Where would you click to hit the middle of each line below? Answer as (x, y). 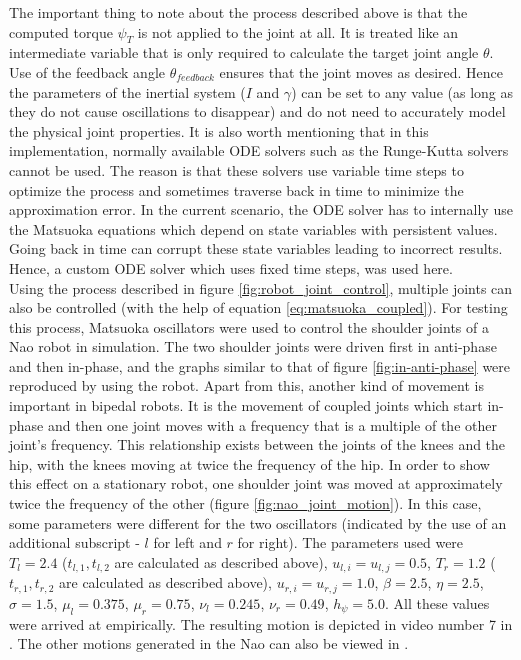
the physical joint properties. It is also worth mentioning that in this (219, 130)
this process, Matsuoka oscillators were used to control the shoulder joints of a (249, 326)
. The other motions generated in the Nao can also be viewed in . (209, 643)
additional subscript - (74, 542)
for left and (187, 542)
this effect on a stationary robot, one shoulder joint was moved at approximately (256, 483)
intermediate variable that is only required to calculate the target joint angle (244, 52)
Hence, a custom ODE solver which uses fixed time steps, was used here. (231, 267)
